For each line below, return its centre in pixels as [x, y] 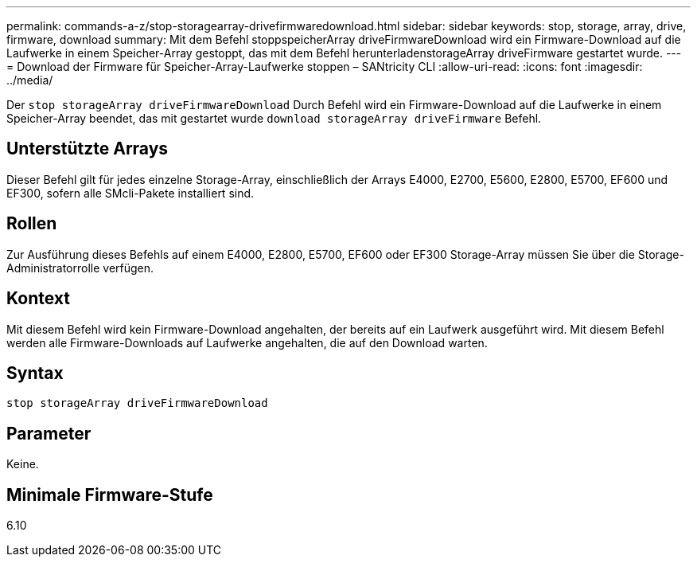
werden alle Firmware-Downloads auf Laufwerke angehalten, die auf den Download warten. [247, 342]
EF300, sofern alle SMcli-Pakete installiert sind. [130, 193]
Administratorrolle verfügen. [80, 268]
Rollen [32, 224]
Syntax [35, 373]
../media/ [30, 80]
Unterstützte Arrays [88, 149]
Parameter [49, 433]
